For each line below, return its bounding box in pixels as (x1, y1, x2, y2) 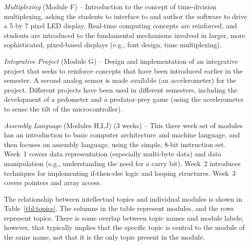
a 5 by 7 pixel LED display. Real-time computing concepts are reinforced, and (4, 20, 237, 31)
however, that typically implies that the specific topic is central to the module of (4, 222, 245, 232)
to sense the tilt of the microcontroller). (4, 103, 123, 113)
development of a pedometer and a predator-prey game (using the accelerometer (4, 94, 244, 104)
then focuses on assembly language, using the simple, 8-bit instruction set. (4, 139, 226, 149)
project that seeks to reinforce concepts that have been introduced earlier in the (4, 65, 243, 75)
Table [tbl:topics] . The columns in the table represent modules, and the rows (4, 203, 234, 213)
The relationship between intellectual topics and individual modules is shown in (4, 193, 242, 204)
